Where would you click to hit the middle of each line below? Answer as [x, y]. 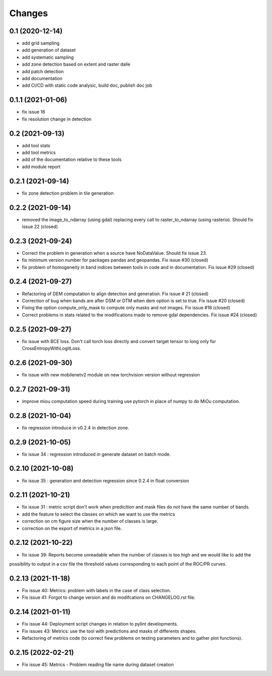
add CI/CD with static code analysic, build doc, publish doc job [87, 85]
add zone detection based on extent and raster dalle [76, 64]
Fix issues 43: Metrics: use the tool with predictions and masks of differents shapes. [109, 631]
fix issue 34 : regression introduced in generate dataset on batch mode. [96, 454]
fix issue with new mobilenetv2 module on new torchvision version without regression [111, 375]
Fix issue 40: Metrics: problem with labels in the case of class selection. [96, 590]
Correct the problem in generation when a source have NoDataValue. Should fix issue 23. [115, 253]
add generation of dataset [49, 50]
